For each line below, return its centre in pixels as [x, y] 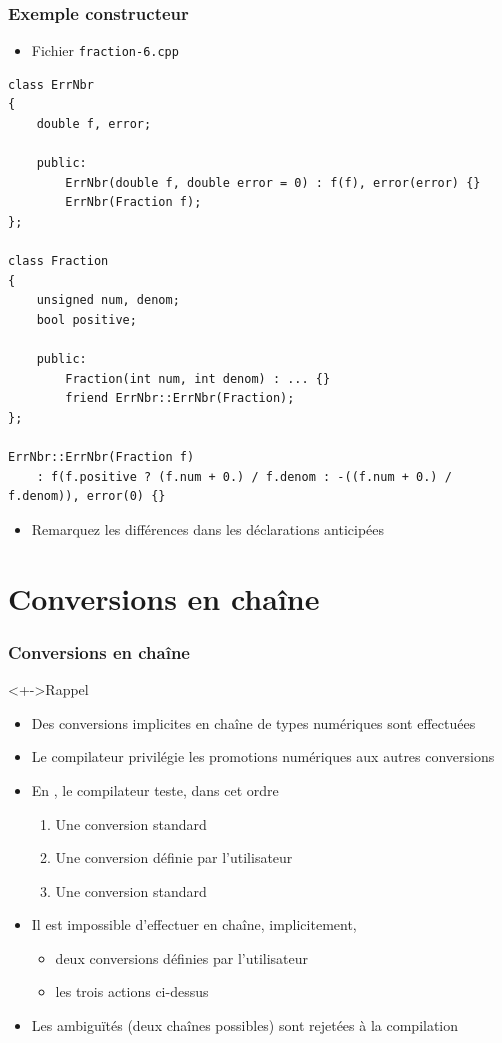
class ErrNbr [51, 84]
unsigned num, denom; [108, 300]
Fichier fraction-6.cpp [105, 50]
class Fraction [58, 261]
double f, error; [94, 124]
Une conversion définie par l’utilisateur [174, 857]
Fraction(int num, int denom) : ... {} [198, 378]
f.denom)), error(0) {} [87, 496]
